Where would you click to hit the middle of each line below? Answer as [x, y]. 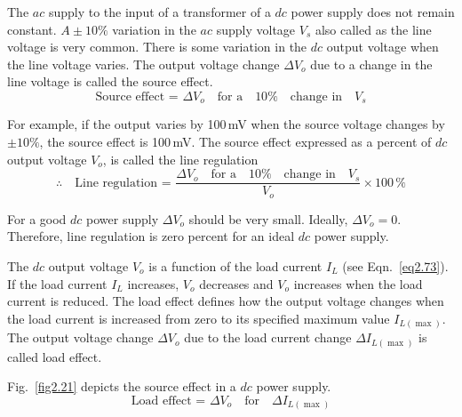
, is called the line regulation [180, 159]
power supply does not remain [373, 12]
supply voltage [256, 29]
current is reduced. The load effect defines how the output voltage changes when [226, 301]
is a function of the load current [235, 265]
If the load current [57, 283]
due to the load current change [268, 337]
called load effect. [55, 356]
